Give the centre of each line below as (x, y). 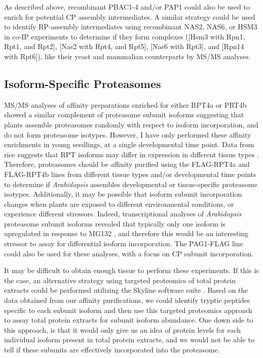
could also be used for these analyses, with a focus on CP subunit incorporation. (129, 253)
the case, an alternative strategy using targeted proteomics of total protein (120, 280)
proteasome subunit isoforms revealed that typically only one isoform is (115, 223)
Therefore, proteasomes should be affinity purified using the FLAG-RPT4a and (127, 164)
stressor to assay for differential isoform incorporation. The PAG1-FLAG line (124, 243)
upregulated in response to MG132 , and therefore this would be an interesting (126, 233)
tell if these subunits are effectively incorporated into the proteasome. (112, 350)
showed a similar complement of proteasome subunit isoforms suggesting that (124, 115)
